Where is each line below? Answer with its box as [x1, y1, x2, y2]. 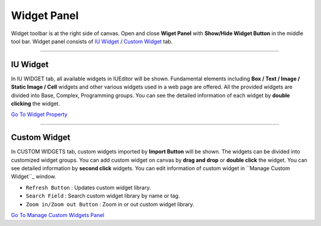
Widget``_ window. [11, 173, 56, 180]
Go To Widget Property [11, 111, 68, 118]
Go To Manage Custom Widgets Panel [11, 212, 105, 219]
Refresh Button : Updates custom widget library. [26, 184, 151, 191]
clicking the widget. [11, 100, 61, 107]
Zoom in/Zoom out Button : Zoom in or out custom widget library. [26, 200, 194, 208]
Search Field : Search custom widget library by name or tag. [26, 192, 180, 199]
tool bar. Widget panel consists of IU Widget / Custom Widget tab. [11, 37, 173, 45]
